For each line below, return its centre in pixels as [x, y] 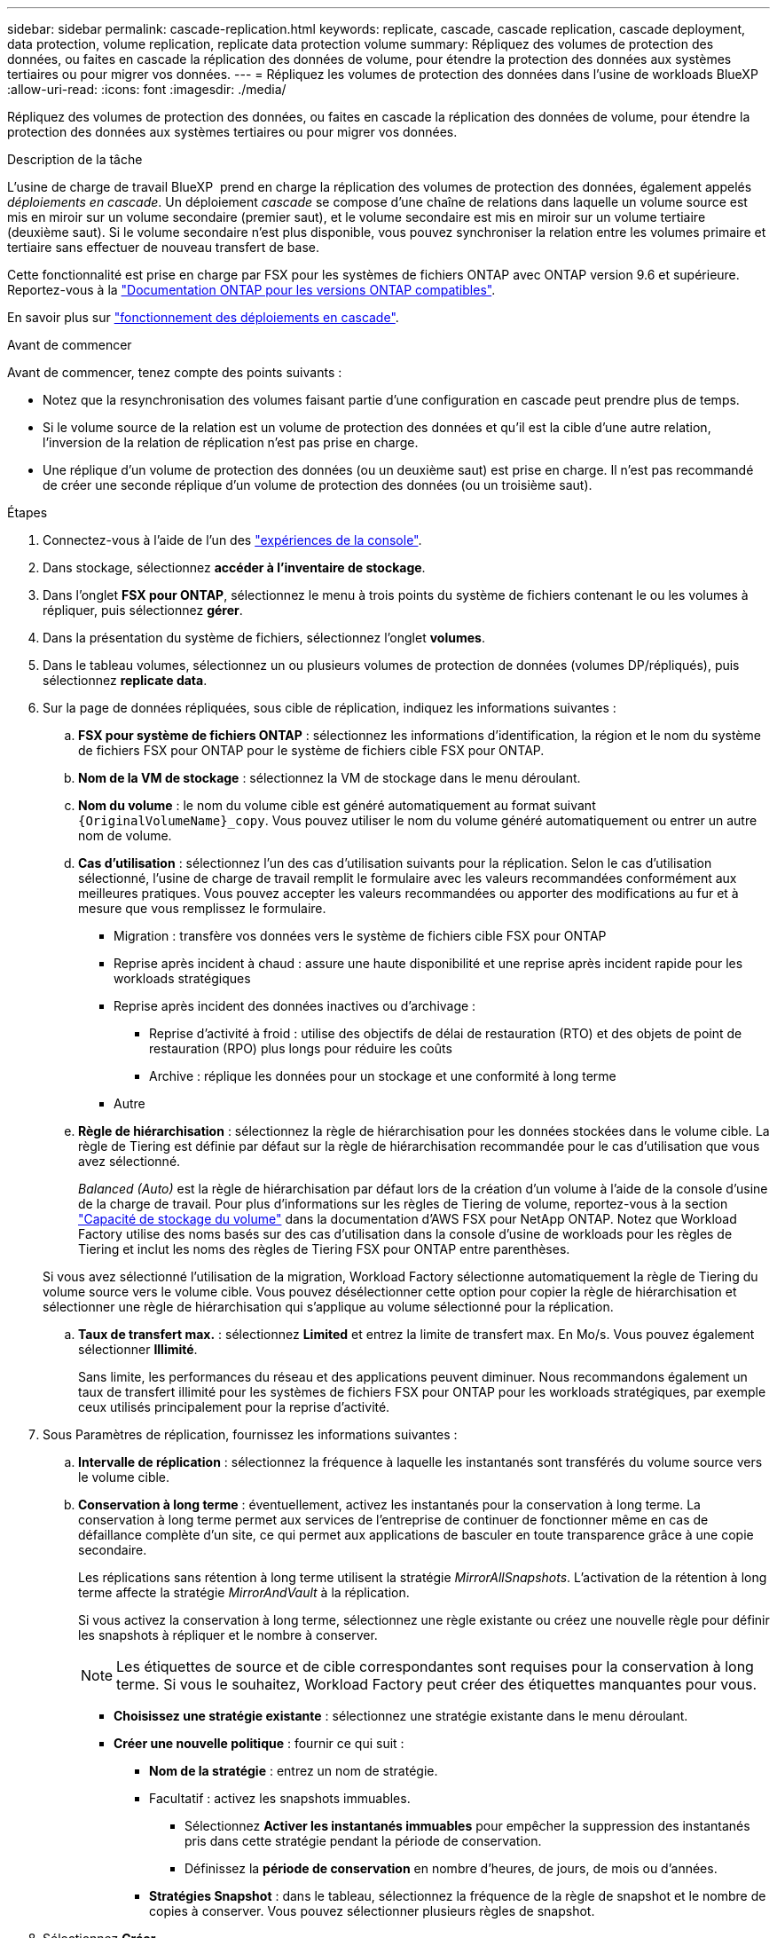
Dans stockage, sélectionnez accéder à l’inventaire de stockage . [234, 567]
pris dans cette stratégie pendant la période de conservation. [363, 1841]
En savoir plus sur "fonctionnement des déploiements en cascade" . [203, 317]
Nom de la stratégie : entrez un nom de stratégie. [294, 1771]
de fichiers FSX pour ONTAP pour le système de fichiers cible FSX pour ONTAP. [311, 750]
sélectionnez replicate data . [125, 680]
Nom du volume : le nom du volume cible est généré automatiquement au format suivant [337, 805]
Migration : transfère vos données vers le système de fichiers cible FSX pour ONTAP [360, 936]
